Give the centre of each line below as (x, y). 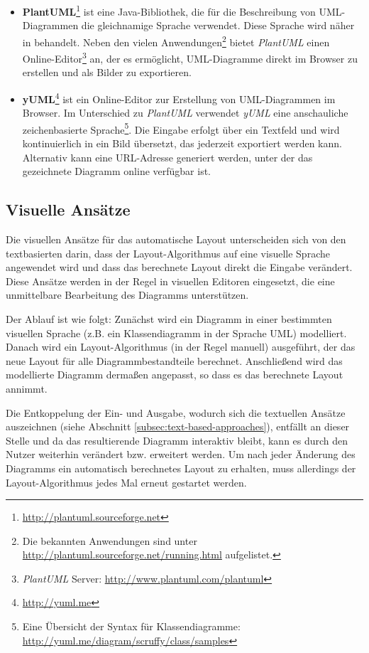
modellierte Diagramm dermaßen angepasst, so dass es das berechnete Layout (175, 375)
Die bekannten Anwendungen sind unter (110, 540)
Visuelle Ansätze (68, 209)
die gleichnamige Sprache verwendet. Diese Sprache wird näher (218, 25)
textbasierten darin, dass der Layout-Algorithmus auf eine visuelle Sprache (168, 253)
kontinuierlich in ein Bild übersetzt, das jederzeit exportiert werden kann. (182, 143)
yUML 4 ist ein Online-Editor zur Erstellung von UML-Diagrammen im (179, 97)
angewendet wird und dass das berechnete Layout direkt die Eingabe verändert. (179, 267)
